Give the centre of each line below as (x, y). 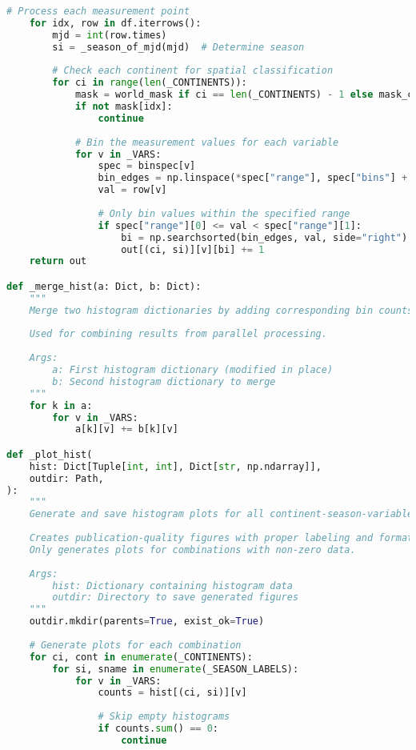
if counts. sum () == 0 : (158, 729)
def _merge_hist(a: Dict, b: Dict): (104, 286)
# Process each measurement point (98, 11)
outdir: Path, (66, 478)
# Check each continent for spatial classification (193, 71)
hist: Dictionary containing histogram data (172, 586)
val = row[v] (132, 190)
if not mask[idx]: (124, 106)
